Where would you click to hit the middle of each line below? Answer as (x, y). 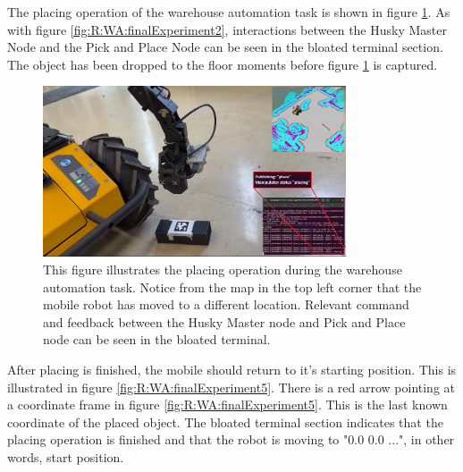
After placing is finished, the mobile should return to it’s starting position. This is (232, 370)
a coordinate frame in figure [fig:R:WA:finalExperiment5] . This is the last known (227, 405)
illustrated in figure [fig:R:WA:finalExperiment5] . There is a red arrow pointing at (231, 387)
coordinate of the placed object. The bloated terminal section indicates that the (225, 421)
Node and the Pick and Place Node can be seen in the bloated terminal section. (225, 47)
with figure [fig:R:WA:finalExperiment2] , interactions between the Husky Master (227, 29)
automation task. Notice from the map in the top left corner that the (232, 287)
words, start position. (66, 457)
